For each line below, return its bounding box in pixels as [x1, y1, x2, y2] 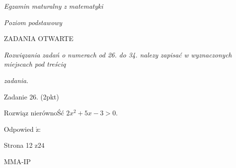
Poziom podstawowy [4, 17, 62, 27]
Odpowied [4, 124, 34, 134]
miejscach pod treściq [4, 59, 66, 69]
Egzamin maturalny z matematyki [4, 1, 103, 11]
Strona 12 [4, 140, 33, 150]
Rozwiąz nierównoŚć [4, 108, 64, 118]
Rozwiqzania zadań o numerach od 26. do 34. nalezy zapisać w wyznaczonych [4, 49, 232, 59]
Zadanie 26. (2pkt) [4, 91, 59, 101]
